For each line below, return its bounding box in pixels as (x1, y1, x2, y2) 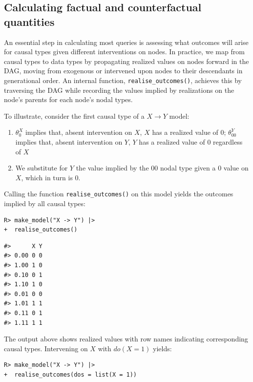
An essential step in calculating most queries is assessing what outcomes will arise (4, 37, 249, 47)
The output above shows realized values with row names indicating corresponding (4, 334, 248, 344)
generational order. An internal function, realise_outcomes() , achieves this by (4, 75, 242, 85)
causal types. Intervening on (4, 343, 88, 353)
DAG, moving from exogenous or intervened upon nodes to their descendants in (4, 65, 243, 76)
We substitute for (15, 163, 68, 173)
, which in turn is (21, 172, 73, 182)
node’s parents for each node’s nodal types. (4, 94, 133, 105)
